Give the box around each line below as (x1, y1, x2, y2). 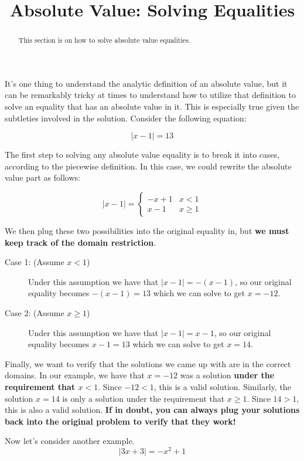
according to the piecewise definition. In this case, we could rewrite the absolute (5, 160, 292, 172)
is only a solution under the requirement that (62, 392, 225, 404)
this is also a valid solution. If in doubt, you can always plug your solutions (5, 404, 300, 416)
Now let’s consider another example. (5, 435, 135, 447)
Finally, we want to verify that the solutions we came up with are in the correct (5, 357, 291, 370)
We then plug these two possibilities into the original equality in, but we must (5, 224, 289, 236)
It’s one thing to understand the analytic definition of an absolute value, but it (5, 77, 288, 89)
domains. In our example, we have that (5, 369, 145, 381)
